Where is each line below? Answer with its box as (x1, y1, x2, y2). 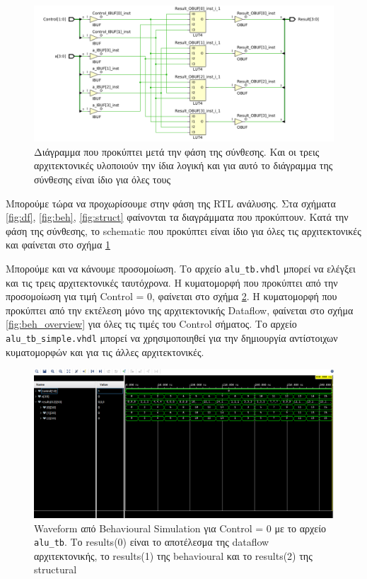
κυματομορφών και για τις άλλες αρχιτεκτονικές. (6, 344, 204, 359)
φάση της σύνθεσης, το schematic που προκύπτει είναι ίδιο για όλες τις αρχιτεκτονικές (6, 223, 361, 238)
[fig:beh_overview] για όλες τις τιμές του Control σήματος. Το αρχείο (6, 316, 297, 331)
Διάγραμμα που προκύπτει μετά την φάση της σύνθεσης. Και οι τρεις (34, 144, 320, 159)
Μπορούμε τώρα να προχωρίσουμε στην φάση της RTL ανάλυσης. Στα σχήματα (6, 195, 336, 210)
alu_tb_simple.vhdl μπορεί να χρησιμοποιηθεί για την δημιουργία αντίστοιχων (6, 330, 338, 345)
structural (34, 562, 77, 577)
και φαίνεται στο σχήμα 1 (6, 237, 110, 252)
